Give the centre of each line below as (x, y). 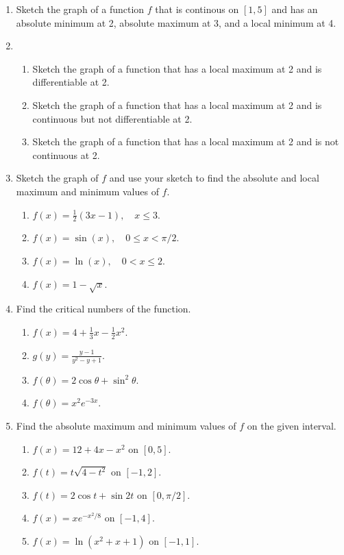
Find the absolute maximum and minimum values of (126, 426)
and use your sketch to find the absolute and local (214, 178)
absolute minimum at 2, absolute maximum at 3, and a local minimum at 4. (176, 22)
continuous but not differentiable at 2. (112, 118)
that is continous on (197, 9)
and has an (295, 9)
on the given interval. (292, 426)
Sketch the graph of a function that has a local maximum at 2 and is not (186, 141)
